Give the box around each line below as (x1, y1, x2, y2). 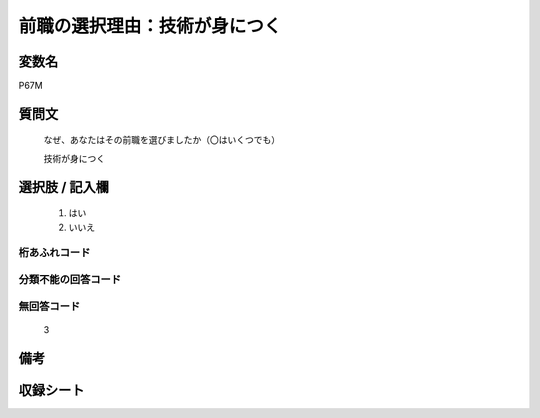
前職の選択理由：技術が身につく (18, 15, 282, 37)
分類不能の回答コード (18, 272, 122, 286)
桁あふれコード (18, 246, 91, 260)
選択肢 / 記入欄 (18, 178, 110, 195)
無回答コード (18, 299, 81, 313)
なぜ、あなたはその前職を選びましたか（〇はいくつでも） (43, 134, 280, 146)
